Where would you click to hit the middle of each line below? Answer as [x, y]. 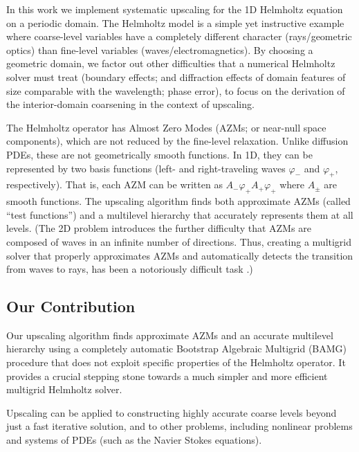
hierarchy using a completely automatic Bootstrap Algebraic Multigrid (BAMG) [177, 349]
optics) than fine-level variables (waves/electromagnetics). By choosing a [160, 49]
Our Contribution [71, 306]
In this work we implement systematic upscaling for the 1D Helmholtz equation [175, 9]
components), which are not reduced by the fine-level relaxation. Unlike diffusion [177, 141]
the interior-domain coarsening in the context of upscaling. [130, 104]
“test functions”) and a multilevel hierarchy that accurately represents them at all [180, 214]
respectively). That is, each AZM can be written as [114, 184]
